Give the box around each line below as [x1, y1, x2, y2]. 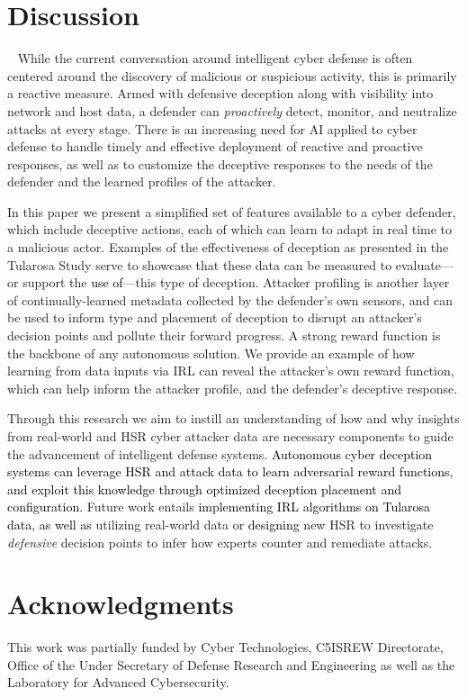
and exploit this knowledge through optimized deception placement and [7, 479, 402, 498]
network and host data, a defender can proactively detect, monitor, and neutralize [7, 101, 457, 120]
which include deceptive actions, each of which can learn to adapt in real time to [7, 220, 453, 239]
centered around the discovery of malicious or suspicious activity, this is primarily [7, 66, 457, 85]
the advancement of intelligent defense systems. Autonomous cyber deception [7, 444, 433, 463]
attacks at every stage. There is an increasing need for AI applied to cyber [7, 119, 418, 138]
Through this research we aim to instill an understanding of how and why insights [7, 409, 460, 428]
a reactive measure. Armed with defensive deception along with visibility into [7, 84, 434, 103]
